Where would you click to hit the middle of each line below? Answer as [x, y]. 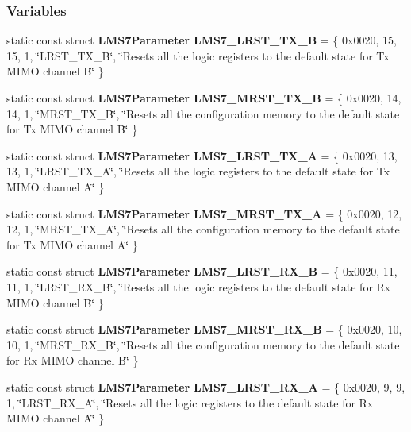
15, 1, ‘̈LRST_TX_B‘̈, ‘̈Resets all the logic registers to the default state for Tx [198, 55]
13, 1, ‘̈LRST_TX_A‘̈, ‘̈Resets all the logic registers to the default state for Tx [198, 171]
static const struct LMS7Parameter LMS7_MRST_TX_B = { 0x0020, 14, [204, 98]
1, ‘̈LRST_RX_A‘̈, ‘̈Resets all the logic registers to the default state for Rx [190, 402]
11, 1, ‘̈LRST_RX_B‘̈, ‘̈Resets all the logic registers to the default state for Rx [199, 286]
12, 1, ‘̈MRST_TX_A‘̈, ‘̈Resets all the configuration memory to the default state [203, 229]
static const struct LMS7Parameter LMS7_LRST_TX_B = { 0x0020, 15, [202, 40]
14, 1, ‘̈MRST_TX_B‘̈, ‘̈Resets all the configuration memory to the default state [203, 113]
